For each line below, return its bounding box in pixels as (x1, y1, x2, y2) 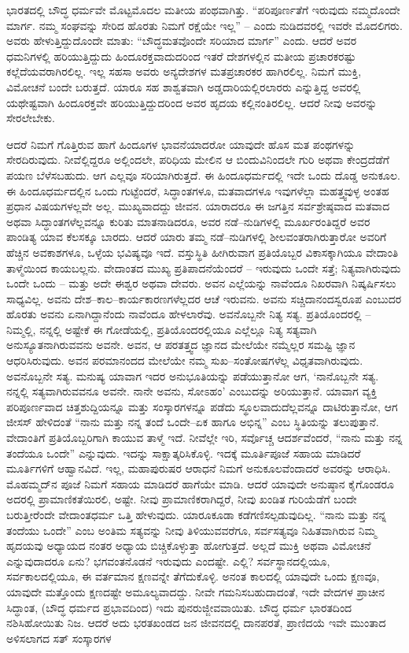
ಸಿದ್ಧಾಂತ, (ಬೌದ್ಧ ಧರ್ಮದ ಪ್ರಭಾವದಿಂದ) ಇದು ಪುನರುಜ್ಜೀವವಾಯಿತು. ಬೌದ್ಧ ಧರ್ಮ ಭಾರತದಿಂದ (6, 599, 352, 615)
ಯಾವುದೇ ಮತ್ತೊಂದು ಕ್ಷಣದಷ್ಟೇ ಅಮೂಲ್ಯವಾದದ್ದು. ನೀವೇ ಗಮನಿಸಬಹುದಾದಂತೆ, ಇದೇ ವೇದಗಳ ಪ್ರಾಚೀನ (6, 583, 385, 599)
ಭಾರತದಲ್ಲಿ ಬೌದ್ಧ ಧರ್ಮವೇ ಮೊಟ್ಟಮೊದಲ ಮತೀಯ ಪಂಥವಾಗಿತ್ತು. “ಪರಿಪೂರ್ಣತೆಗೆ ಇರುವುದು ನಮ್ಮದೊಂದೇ (6, 2, 400, 17)
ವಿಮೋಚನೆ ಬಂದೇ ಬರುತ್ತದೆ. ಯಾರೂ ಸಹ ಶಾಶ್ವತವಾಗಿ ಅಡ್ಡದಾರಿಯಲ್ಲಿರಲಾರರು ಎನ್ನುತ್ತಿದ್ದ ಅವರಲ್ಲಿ (6, 78, 361, 95)
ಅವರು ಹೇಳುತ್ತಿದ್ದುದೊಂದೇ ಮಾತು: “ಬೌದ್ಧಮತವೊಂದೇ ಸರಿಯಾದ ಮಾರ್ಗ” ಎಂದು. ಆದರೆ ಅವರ (6, 32, 357, 49)
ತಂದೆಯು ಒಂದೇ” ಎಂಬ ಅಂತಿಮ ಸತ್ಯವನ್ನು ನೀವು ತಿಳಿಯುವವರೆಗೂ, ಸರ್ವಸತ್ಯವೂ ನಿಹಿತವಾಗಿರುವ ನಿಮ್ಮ (6, 521, 377, 538)
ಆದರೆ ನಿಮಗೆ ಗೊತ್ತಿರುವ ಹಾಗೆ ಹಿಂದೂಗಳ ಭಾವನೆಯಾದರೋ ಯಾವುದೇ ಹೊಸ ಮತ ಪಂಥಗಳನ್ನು (6, 135, 356, 152)
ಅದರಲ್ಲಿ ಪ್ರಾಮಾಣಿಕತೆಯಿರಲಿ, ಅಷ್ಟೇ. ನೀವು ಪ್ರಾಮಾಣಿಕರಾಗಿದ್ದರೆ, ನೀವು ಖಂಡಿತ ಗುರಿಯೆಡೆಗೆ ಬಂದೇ (6, 491, 357, 507)
